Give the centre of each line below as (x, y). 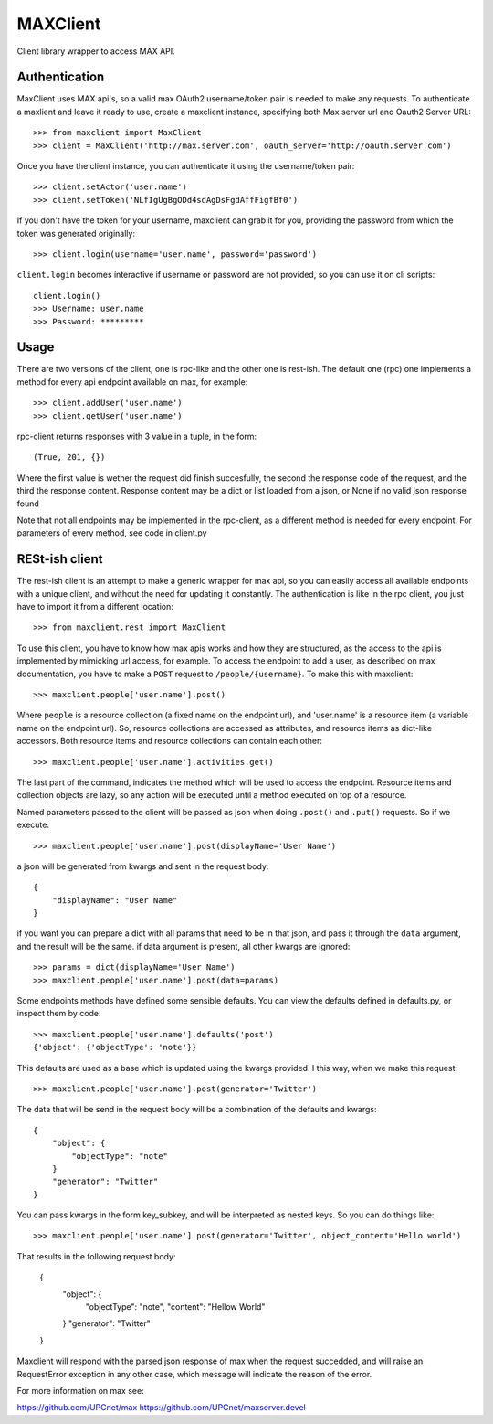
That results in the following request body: (96, 1256)
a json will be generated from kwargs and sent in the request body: (143, 866)
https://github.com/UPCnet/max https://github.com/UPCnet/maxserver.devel (161, 1408)
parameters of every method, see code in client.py (112, 533)
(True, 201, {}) (69, 457)
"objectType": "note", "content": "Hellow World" (175, 1307)
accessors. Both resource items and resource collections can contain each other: (170, 741)
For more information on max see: (81, 1391)
